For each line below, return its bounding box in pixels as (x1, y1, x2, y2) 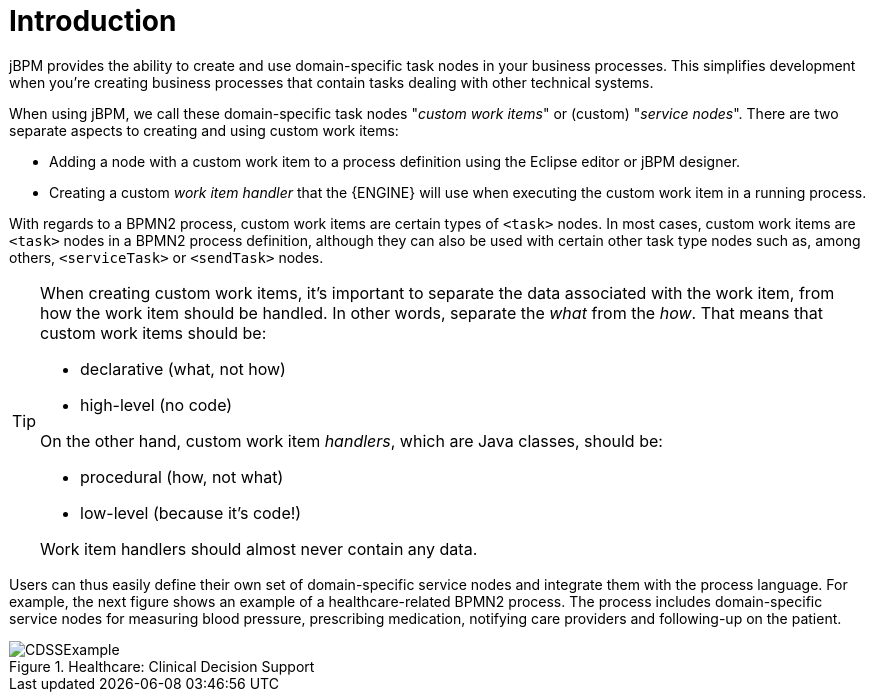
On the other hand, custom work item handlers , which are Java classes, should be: (40, 430, 663, 451)
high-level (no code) (80, 394, 233, 415)
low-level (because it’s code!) (80, 502, 302, 523)
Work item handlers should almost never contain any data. (40, 538, 478, 559)
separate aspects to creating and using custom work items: (9, 121, 399, 139)
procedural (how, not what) (80, 466, 284, 487)
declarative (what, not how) (80, 358, 286, 379)
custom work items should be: (40, 322, 267, 343)
